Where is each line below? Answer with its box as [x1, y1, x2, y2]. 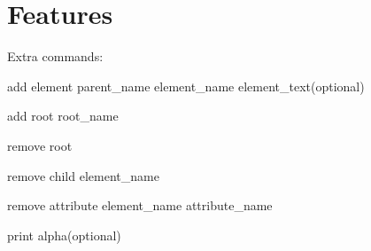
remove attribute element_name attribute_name [7, 196, 273, 215]
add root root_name [7, 106, 119, 125]
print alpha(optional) [7, 225, 121, 244]
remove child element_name [7, 166, 159, 184]
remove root [7, 136, 73, 154]
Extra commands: [7, 47, 104, 66]
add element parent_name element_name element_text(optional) [7, 76, 365, 95]
